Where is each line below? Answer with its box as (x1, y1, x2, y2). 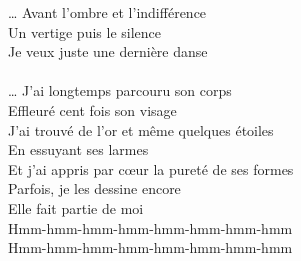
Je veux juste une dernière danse (8, 41, 208, 62)
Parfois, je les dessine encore (8, 178, 181, 199)
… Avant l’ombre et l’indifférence (8, 2, 207, 22)
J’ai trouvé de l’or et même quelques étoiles (8, 119, 274, 140)
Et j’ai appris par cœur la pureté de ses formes (8, 158, 294, 179)
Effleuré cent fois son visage (8, 99, 177, 120)
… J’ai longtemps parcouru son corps (8, 80, 232, 101)
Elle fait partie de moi (8, 197, 144, 218)
